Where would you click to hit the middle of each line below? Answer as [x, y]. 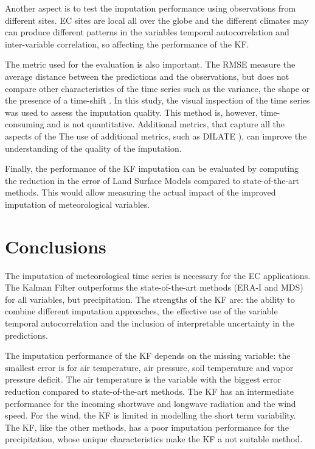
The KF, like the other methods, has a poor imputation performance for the [147, 427]
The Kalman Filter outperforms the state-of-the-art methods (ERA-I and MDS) [154, 287]
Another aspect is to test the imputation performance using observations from [151, 8]
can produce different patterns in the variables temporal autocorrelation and [147, 32]
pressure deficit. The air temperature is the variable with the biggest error [143, 379]
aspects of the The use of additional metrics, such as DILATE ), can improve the [156, 136]
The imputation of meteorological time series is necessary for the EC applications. [158, 275]
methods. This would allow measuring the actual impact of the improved [140, 192]
